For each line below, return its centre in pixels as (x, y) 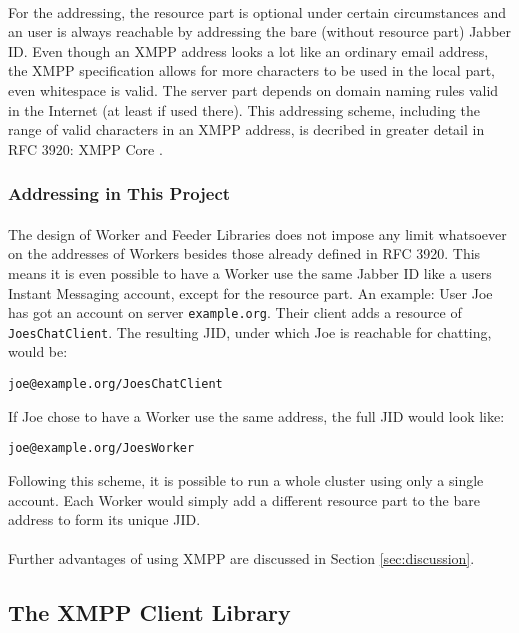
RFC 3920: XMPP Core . (85, 148)
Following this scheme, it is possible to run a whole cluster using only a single (246, 479)
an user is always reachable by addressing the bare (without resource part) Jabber (260, 31)
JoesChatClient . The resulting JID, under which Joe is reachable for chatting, (250, 331)
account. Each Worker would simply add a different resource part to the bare (244, 499)
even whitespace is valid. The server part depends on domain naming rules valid (253, 89)
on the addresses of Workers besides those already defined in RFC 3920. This (244, 253)
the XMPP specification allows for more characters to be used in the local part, (251, 70)
